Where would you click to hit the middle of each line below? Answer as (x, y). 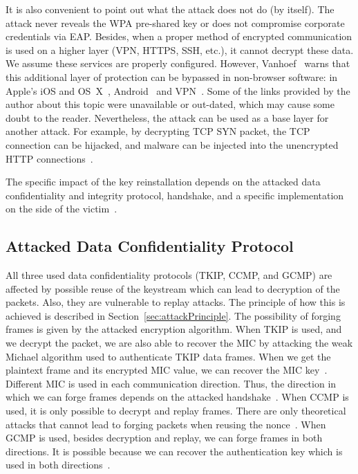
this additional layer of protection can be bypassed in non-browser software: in (172, 76)
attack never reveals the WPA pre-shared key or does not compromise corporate (175, 22)
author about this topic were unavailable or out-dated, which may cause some (170, 104)
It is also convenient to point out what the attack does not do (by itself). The (170, 9)
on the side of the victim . (62, 209)
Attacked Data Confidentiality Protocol (150, 246)
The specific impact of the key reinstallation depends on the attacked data (163, 182)
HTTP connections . (49, 158)
